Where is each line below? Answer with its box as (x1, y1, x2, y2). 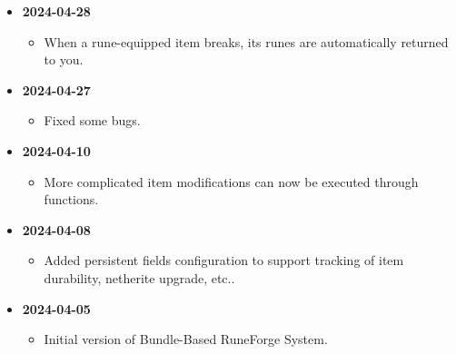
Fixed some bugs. (44, 111, 141, 130)
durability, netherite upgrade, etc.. (44, 268, 235, 287)
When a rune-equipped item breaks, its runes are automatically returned (44, 32, 449, 51)
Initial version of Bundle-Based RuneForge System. (44, 329, 328, 349)
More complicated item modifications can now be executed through (44, 172, 419, 191)
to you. (44, 50, 84, 69)
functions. (44, 190, 99, 209)
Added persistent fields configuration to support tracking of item (44, 251, 404, 270)
